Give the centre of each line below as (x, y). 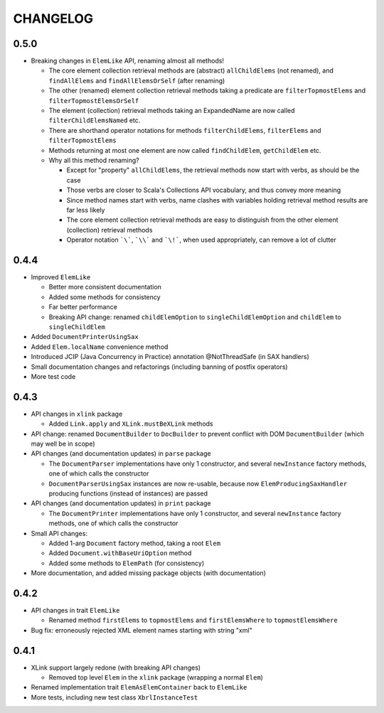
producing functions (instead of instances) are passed (128, 493)
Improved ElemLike (61, 277)
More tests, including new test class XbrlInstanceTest (114, 697)
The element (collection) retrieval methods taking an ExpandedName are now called (172, 111)
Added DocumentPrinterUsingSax (85, 337)
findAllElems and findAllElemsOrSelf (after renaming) (137, 80)
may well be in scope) (63, 444)
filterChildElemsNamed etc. (95, 120)
